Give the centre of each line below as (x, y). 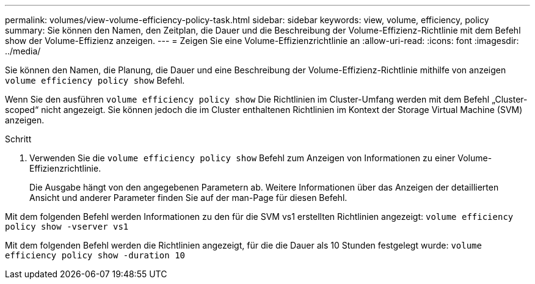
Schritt (18, 139)
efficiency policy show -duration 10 (95, 255)
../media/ (23, 51)
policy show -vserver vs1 (67, 227)
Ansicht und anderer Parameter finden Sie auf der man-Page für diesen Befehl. (188, 198)
